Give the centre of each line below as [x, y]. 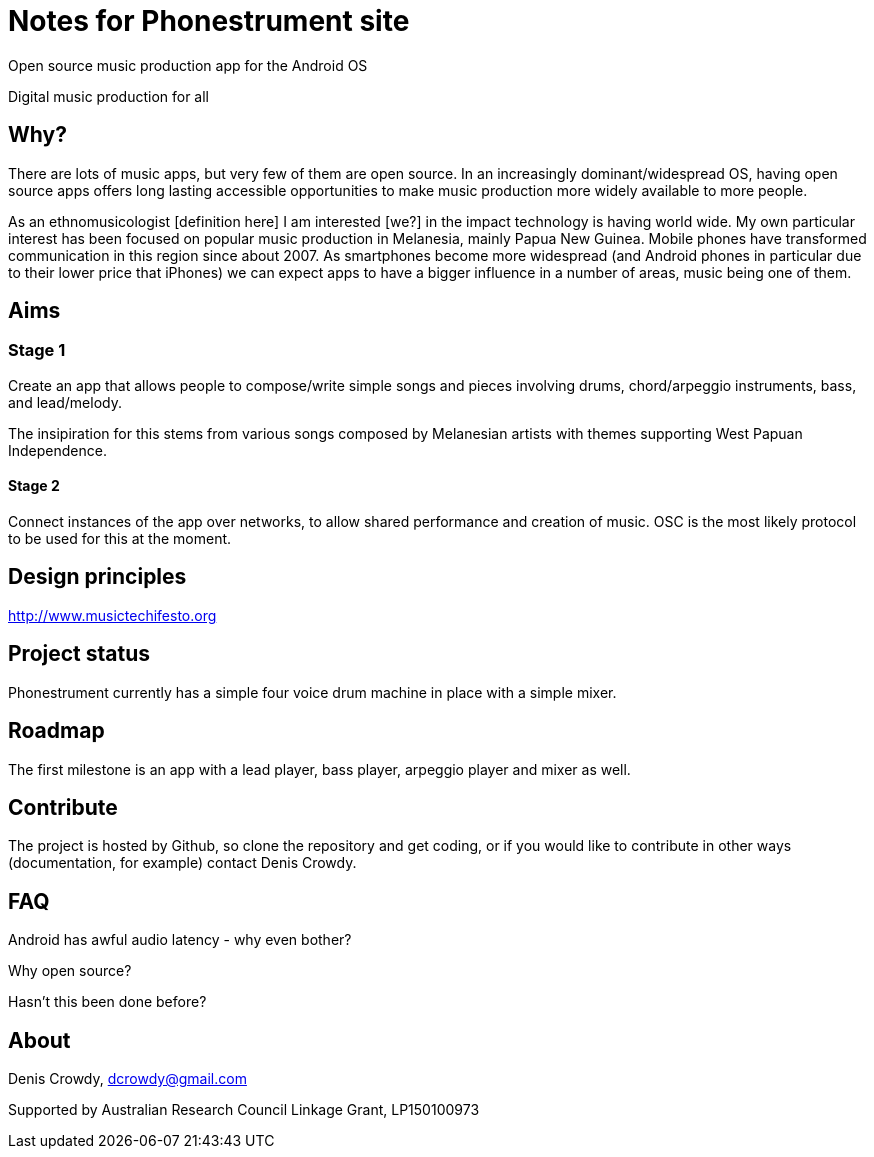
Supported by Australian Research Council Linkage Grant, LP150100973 [244, 1110]
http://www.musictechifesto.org [112, 615]
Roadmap [56, 731]
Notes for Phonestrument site [209, 21]
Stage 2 [34, 486]
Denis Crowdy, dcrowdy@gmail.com [127, 1079]
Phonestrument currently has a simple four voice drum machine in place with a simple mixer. [312, 692]
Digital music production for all [109, 96]
